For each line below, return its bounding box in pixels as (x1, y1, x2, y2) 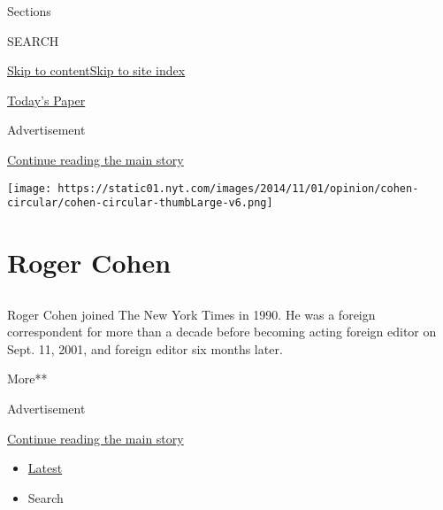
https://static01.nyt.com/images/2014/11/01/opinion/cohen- (57, 182, 419, 195)
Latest (27, 459, 63, 477)
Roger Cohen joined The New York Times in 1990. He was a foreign (7, 305, 376, 323)
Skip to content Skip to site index (7, 61, 186, 80)
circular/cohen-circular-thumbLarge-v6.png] (7, 197, 273, 210)
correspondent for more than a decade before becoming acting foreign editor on (7, 322, 437, 341)
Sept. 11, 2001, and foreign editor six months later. (7, 339, 283, 358)
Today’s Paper (7, 90, 86, 109)
